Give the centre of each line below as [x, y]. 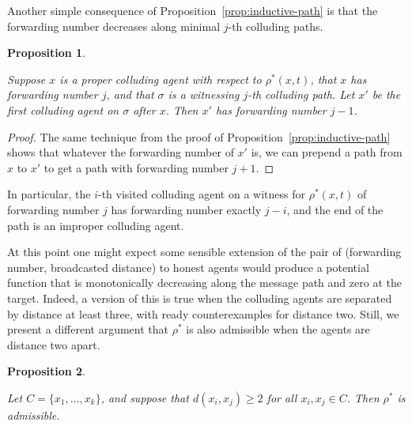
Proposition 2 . [46, 371]
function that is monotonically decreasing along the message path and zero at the [204, 283]
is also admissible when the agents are [278, 329]
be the [386, 94]
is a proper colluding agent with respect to [161, 79]
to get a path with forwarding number [136, 167]
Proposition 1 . [46, 53]
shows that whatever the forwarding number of [121, 152]
